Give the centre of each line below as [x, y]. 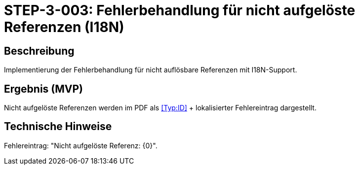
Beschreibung [39, 51]
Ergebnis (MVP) [43, 89]
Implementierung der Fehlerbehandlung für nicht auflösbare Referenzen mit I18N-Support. [151, 70]
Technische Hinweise [58, 127]
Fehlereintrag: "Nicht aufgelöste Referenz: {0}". [81, 145]
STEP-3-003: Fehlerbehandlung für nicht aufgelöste [180, 10]
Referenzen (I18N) [64, 27]
